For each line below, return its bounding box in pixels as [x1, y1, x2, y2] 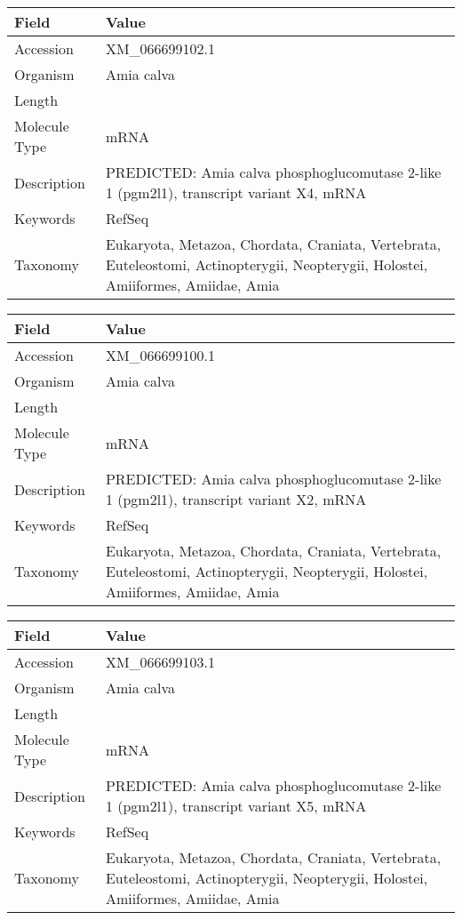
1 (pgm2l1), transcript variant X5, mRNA [105, 796, 367, 816]
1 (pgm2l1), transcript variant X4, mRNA [105, 182, 367, 203]
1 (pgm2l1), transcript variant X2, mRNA [105, 489, 367, 509]
